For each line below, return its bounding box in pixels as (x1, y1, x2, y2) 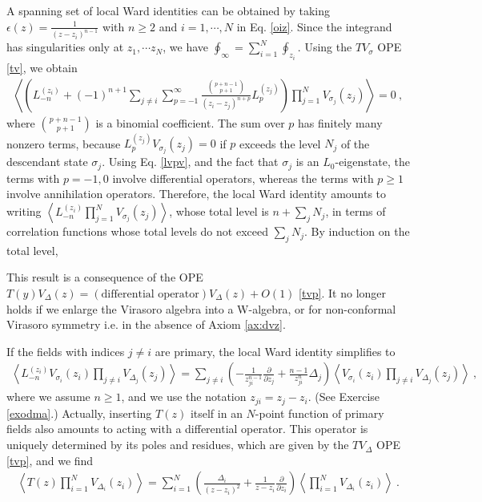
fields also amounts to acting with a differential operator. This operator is (6, 420, 368, 437)
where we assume (6, 388, 90, 405)
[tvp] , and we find (6, 451, 94, 468)
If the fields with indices (6, 342, 125, 359)
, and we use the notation (121, 388, 247, 405)
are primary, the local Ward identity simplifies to (155, 342, 396, 359)
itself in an (190, 404, 243, 421)
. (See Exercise (307, 388, 380, 405)
